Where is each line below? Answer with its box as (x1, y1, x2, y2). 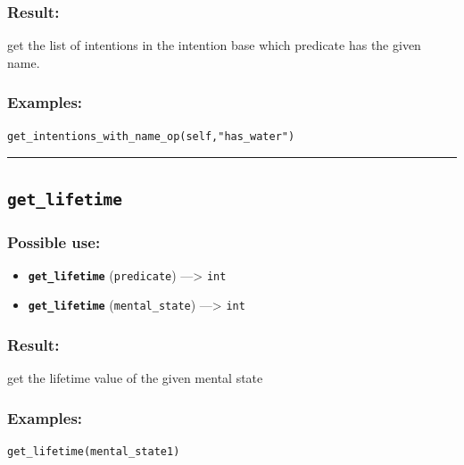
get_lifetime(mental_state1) (7, 445, 180, 459)
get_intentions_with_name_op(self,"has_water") (7, 129, 295, 143)
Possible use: (7, 230, 101, 253)
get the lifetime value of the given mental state (7, 369, 263, 387)
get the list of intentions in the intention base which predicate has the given (7, 36, 421, 54)
